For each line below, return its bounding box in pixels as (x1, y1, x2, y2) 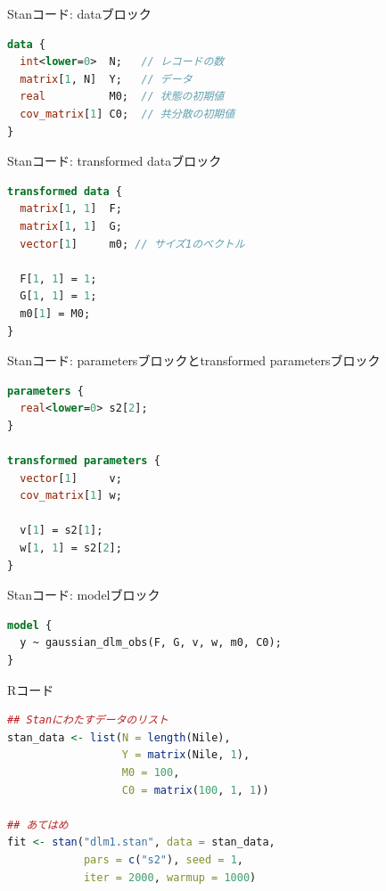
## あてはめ (7, 818, 69, 831)
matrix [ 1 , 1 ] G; (20, 219, 122, 233)
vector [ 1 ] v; (20, 471, 122, 485)
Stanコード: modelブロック (7, 585, 160, 604)
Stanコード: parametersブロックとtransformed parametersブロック (7, 351, 381, 370)
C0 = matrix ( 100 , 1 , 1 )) (121, 783, 269, 797)
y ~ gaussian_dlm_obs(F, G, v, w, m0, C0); (20, 636, 282, 650)
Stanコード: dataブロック (7, 4, 152, 22)
